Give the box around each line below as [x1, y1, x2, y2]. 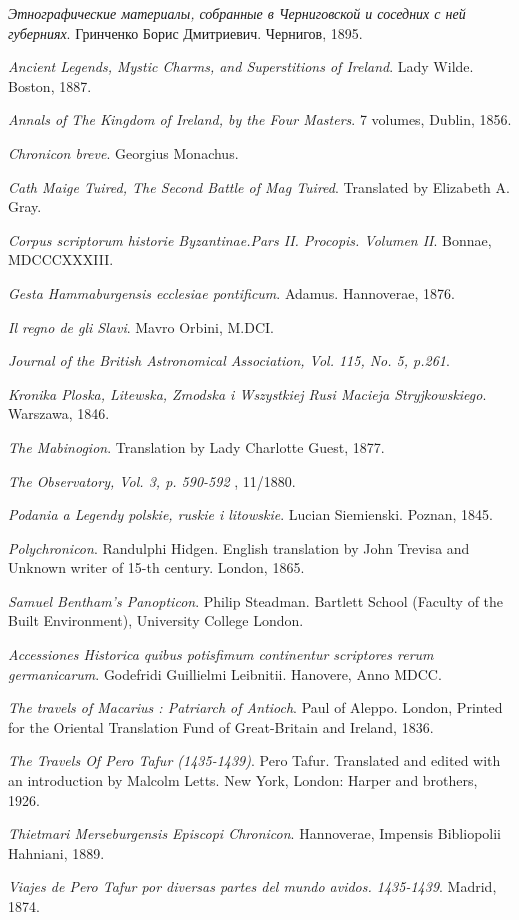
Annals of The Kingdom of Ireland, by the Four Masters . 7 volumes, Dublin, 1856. [8, 109, 512, 130]
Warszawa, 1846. [8, 403, 110, 424]
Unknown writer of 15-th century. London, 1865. [8, 557, 305, 578]
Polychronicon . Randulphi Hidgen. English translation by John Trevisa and [8, 537, 470, 558]
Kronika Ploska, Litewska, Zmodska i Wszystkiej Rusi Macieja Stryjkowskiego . [8, 383, 487, 404]
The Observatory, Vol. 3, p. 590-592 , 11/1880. [8, 470, 296, 491]
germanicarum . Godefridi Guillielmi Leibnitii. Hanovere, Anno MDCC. [8, 663, 442, 684]
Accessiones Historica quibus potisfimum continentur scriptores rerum [8, 644, 434, 665]
